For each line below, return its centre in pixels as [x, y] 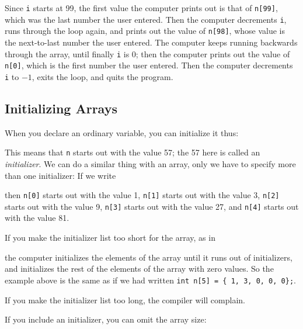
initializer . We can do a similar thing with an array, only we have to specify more [150, 163]
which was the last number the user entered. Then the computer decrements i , [146, 19]
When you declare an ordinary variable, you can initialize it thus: [122, 132]
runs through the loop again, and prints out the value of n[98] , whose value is [145, 31]
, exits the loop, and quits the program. [102, 76]
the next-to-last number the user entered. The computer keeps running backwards [151, 42]
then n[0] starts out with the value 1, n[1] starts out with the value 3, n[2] [142, 195]
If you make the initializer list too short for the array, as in [110, 238]
